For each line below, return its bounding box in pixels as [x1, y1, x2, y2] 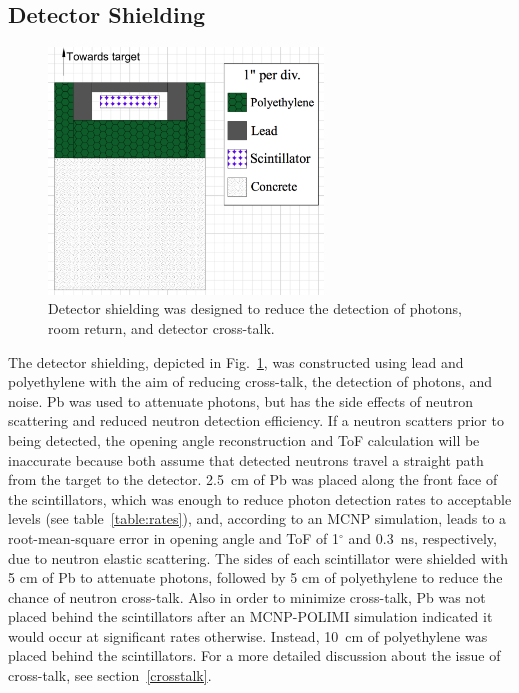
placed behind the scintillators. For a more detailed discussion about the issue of [8, 645, 501, 666]
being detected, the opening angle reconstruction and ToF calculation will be [8, 429, 480, 450]
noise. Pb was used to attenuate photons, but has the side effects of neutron [8, 390, 474, 411]
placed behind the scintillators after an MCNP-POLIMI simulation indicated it [8, 606, 493, 627]
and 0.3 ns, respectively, [348, 527, 497, 548]
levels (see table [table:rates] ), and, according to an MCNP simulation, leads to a [8, 508, 507, 529]
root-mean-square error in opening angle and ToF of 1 [8, 527, 340, 548]
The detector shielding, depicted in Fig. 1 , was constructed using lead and [8, 351, 464, 372]
